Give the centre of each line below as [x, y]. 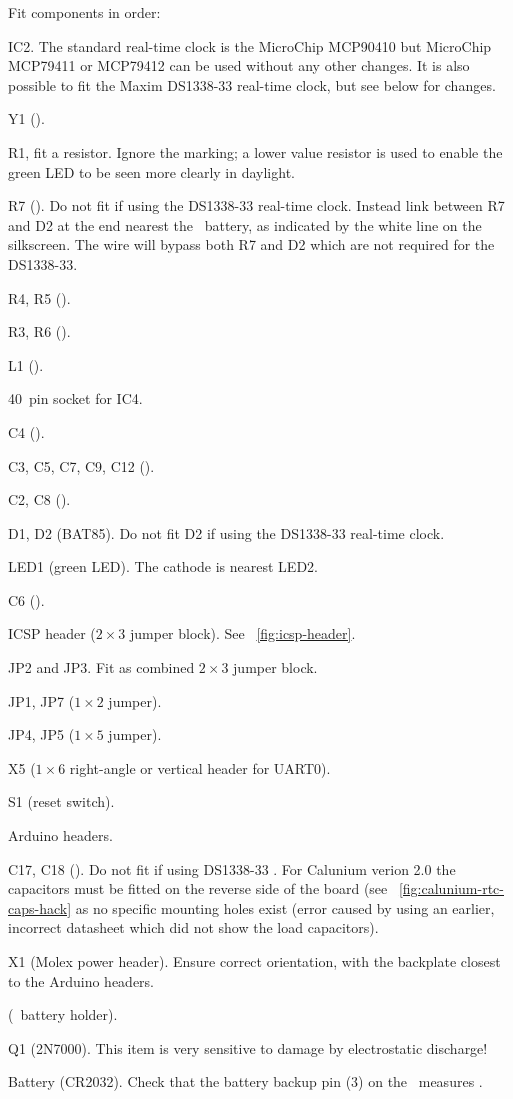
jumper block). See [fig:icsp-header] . [242, 633]
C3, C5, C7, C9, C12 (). [81, 465]
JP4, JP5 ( [41, 734]
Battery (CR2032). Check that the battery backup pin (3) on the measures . [245, 1081]
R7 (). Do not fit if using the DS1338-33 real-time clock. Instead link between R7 [256, 205]
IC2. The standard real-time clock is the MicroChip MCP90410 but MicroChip [250, 45]
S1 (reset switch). [61, 801]
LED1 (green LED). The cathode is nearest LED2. [163, 566]
